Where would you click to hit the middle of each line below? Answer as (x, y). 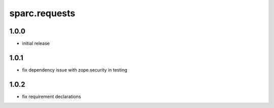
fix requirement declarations (52, 96)
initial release (36, 44)
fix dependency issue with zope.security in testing (75, 70)
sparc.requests (42, 13)
